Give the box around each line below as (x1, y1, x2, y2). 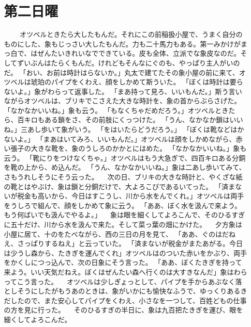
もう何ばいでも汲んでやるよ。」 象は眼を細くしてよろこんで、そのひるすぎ (4, 210, 245, 220)
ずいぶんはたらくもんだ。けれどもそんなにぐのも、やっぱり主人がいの (17, 57, 240, 67)
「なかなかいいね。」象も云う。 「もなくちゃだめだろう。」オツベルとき (4, 105, 229, 115)
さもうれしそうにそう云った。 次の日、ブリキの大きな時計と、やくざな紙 (4, 172, 243, 182)
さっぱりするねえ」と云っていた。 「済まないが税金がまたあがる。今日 (17, 238, 243, 248)
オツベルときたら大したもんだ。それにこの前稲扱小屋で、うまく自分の (19, 29, 243, 39)
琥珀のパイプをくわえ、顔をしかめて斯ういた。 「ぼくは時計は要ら (30, 77, 243, 87)
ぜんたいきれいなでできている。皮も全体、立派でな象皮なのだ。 (37, 48, 241, 58)
